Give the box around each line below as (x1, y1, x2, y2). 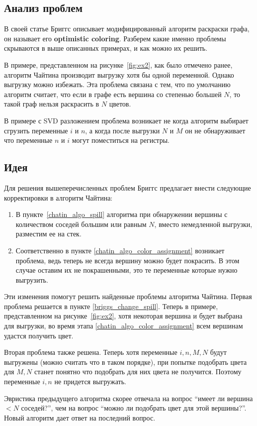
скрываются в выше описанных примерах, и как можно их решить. (4, 43, 208, 53)
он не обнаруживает (185, 125, 246, 135)
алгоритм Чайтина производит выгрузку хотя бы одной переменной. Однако (4, 69, 234, 80)
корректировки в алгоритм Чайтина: (4, 192, 113, 203)
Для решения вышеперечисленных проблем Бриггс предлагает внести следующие (4, 182, 251, 193)
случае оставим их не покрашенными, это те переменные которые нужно (15, 265, 238, 275)
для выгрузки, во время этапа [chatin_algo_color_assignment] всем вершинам (4, 320, 243, 331)
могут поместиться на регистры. (72, 135, 170, 145)
